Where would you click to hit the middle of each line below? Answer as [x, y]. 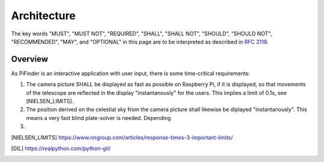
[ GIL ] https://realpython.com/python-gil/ [61, 148]
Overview [30, 59]
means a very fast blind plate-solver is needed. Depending [98, 118]
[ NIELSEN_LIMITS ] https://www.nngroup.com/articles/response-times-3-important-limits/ [122, 137]
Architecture [43, 16]
